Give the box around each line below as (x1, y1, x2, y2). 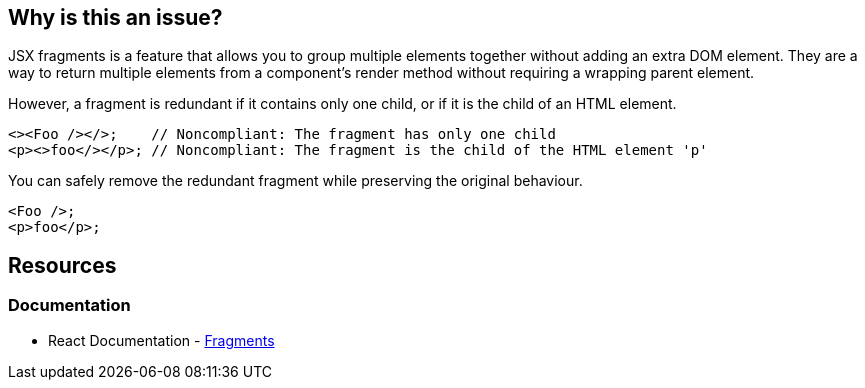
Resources (8, 252, 117, 278)
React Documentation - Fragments (48, 331, 275, 349)
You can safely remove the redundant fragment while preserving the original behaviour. (8, 172, 583, 190)
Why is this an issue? (8, 5, 223, 30)
